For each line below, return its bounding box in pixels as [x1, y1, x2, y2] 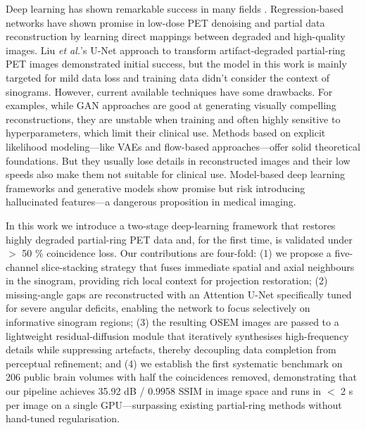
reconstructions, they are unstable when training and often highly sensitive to [6, 111, 341, 126]
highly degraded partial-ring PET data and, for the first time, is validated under [6, 232, 353, 246]
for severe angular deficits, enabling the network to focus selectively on [6, 301, 310, 315]
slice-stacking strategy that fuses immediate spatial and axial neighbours [41, 259, 355, 274]
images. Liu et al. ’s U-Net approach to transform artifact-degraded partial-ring [6, 42, 346, 57]
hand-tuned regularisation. [6, 411, 120, 426]
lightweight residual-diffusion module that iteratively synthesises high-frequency [6, 328, 349, 343]
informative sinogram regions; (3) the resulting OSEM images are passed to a [6, 315, 339, 329]
